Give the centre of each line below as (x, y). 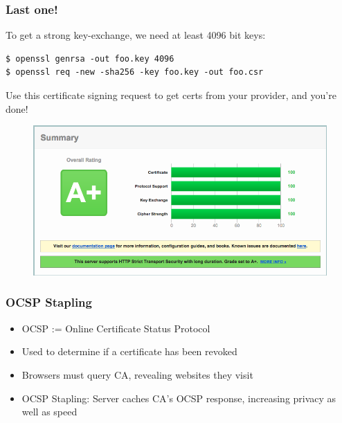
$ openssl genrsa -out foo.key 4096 (90, 58)
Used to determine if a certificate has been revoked (129, 351)
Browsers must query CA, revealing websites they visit (137, 374)
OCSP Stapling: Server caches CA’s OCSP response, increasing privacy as (179, 398)
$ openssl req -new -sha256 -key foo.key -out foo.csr (135, 72)
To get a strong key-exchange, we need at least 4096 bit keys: (136, 35)
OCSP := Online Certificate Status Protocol (116, 328)
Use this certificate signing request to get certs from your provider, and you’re (171, 95)
